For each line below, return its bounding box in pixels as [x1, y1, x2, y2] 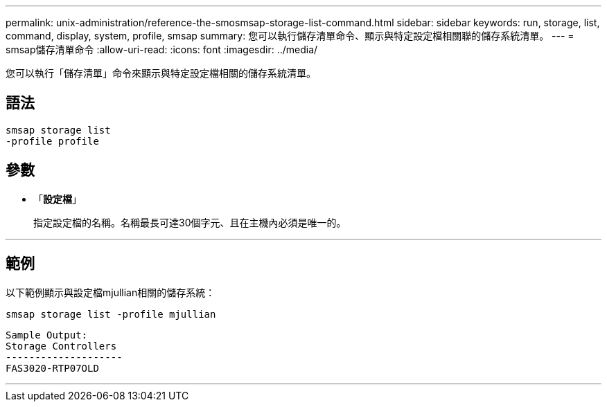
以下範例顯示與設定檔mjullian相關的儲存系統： [6, 286, 215, 298]
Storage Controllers [6, 340, 117, 352]
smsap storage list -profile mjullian [6, 308, 216, 320]
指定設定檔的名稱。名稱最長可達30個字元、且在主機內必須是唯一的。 [33, 216, 346, 228]
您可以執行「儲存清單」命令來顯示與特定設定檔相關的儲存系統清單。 [6, 67, 316, 79]
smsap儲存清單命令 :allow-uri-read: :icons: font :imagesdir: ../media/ [6, 44, 318, 55]
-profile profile [6, 135, 99, 147]
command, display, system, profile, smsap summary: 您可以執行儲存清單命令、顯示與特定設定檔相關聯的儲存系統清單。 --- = [6, 30, 574, 42]
